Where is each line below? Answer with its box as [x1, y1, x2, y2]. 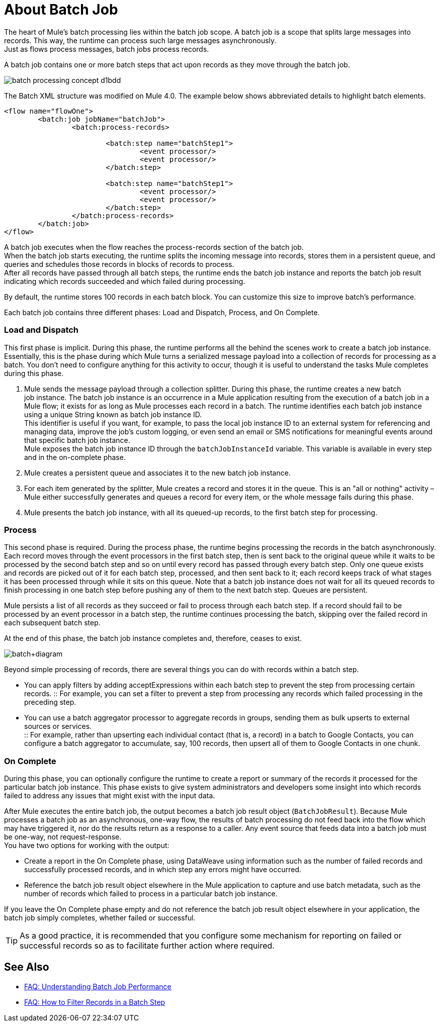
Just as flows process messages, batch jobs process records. [4, 44, 209, 53]
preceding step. [24, 698, 76, 707]
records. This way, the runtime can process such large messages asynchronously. [4, 36, 277, 45]
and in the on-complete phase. [24, 452, 126, 461]
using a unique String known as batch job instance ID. [24, 410, 202, 419]
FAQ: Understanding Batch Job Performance [24, 982, 171, 991]
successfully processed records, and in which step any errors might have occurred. [24, 865, 302, 874]
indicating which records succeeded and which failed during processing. [4, 276, 245, 286]
